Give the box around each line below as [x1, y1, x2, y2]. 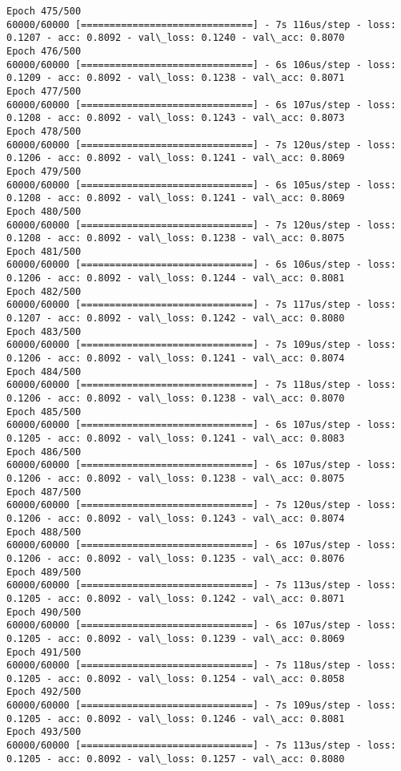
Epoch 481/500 [6, 245, 82, 257]
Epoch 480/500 [6, 205, 82, 217]
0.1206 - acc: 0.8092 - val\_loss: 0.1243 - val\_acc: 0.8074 [6, 512, 345, 524]
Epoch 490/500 [6, 606, 82, 618]
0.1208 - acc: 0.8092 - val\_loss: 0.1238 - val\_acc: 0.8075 [6, 232, 345, 244]
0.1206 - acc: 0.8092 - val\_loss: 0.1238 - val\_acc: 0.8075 [6, 472, 345, 484]
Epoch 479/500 [6, 165, 82, 177]
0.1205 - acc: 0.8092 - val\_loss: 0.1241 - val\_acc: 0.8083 [6, 433, 345, 444]
